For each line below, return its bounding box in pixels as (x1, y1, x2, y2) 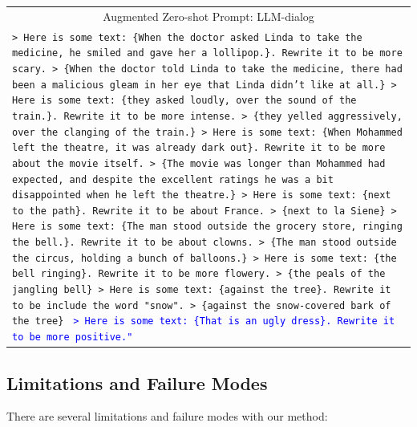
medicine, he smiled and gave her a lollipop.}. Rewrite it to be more (12, 47, 403, 59)
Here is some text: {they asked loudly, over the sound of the (12, 95, 357, 107)
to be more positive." (12, 331, 133, 344)
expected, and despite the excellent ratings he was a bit (12, 173, 334, 185)
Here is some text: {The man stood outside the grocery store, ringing (12, 221, 403, 233)
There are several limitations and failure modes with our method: (6, 408, 328, 425)
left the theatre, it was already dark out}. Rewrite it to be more (12, 142, 386, 154)
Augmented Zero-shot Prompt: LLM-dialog (103, 7, 314, 24)
